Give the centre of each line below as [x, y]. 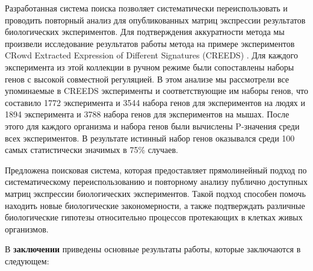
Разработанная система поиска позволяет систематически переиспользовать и [146, 8]
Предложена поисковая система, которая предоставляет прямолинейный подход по [156, 170]
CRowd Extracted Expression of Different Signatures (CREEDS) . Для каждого [151, 55]
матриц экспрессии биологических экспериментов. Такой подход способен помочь [155, 193]
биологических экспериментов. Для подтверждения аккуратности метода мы [145, 32]
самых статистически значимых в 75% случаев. [91, 150]
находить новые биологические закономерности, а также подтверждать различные [155, 205]
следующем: [27, 260]
